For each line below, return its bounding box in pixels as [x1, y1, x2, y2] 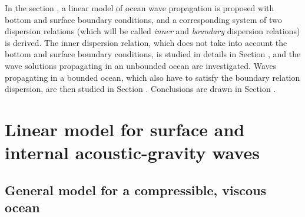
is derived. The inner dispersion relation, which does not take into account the [5, 36, 287, 48]
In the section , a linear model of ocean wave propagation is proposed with [5, 2, 274, 14]
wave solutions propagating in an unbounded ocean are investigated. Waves [5, 59, 277, 71]
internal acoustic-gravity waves [5, 140, 260, 165]
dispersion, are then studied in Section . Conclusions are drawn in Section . [5, 83, 276, 95]
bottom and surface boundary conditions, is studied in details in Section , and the [5, 48, 301, 60]
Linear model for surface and [5, 117, 245, 141]
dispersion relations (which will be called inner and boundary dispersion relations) [5, 25, 300, 37]
